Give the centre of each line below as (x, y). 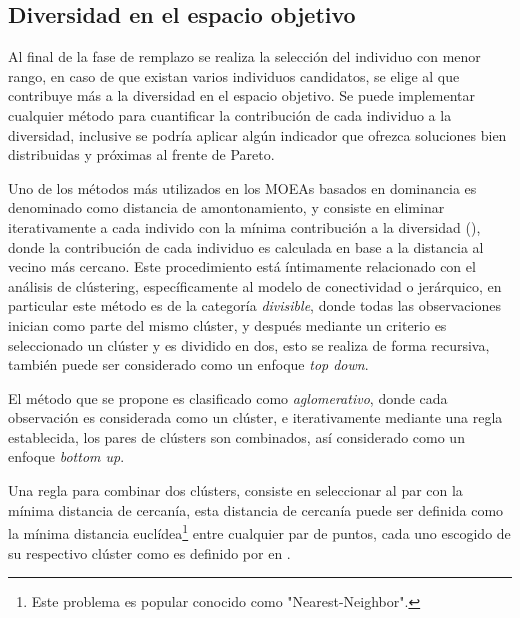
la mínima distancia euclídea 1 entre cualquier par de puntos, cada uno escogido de (259, 531)
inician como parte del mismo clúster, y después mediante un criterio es (227, 324)
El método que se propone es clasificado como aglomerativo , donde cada (228, 397)
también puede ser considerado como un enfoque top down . (188, 364)
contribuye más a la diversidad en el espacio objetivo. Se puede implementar (241, 95)
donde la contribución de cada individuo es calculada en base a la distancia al (246, 246)
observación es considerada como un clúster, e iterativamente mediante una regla (255, 417)
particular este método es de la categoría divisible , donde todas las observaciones (254, 305)
